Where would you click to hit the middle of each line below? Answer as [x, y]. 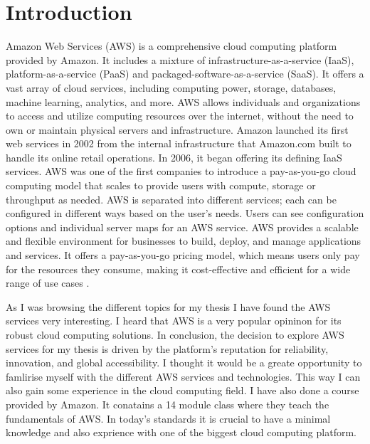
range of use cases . [48, 283]
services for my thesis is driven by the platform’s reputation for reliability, [167, 348]
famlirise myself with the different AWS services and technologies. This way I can [183, 376]
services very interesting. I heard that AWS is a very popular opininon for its [174, 321]
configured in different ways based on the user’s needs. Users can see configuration [185, 213]
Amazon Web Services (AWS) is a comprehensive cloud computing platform [171, 46]
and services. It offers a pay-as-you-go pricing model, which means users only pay [183, 255]
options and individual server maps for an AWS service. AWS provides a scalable [182, 227]
